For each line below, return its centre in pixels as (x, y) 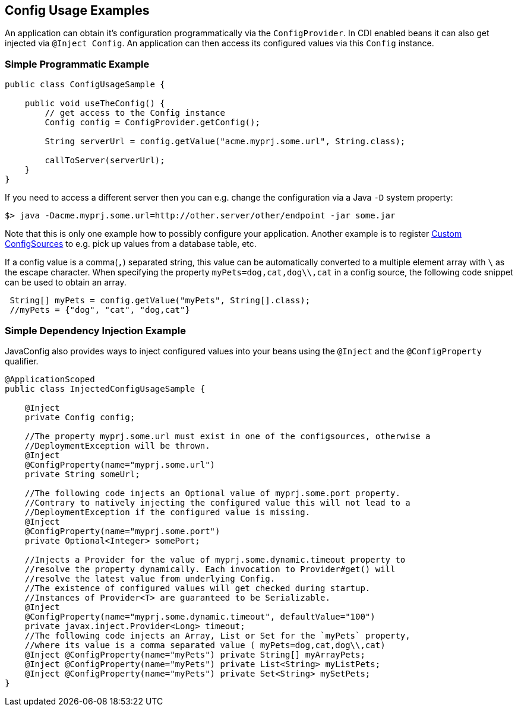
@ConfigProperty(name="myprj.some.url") (120, 464)
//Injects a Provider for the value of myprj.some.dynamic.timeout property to (215, 559)
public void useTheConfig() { (95, 104)
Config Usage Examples (77, 10)
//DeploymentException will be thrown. (117, 445)
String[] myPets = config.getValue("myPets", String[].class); (160, 301)
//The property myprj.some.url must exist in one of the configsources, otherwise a (228, 436)
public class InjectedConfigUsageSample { (105, 388)
